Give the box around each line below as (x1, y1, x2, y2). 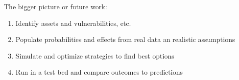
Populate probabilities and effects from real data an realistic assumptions (15, 34, 235, 44)
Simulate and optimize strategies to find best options (15, 50, 174, 60)
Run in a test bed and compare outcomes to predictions (15, 67, 183, 77)
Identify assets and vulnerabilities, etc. (15, 18, 131, 28)
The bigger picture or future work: (4, 1, 107, 11)
